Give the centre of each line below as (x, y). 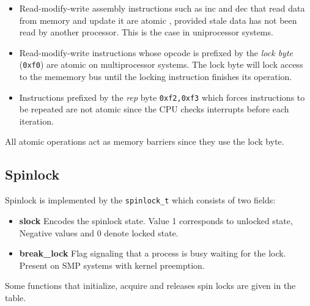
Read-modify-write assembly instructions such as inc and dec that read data (162, 8)
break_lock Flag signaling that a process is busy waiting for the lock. (153, 253)
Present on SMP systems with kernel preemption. (112, 265)
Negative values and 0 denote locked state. (99, 232)
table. (16, 297)
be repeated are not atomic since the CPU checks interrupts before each (154, 109)
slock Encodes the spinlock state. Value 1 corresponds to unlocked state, (156, 220)
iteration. (36, 121)
